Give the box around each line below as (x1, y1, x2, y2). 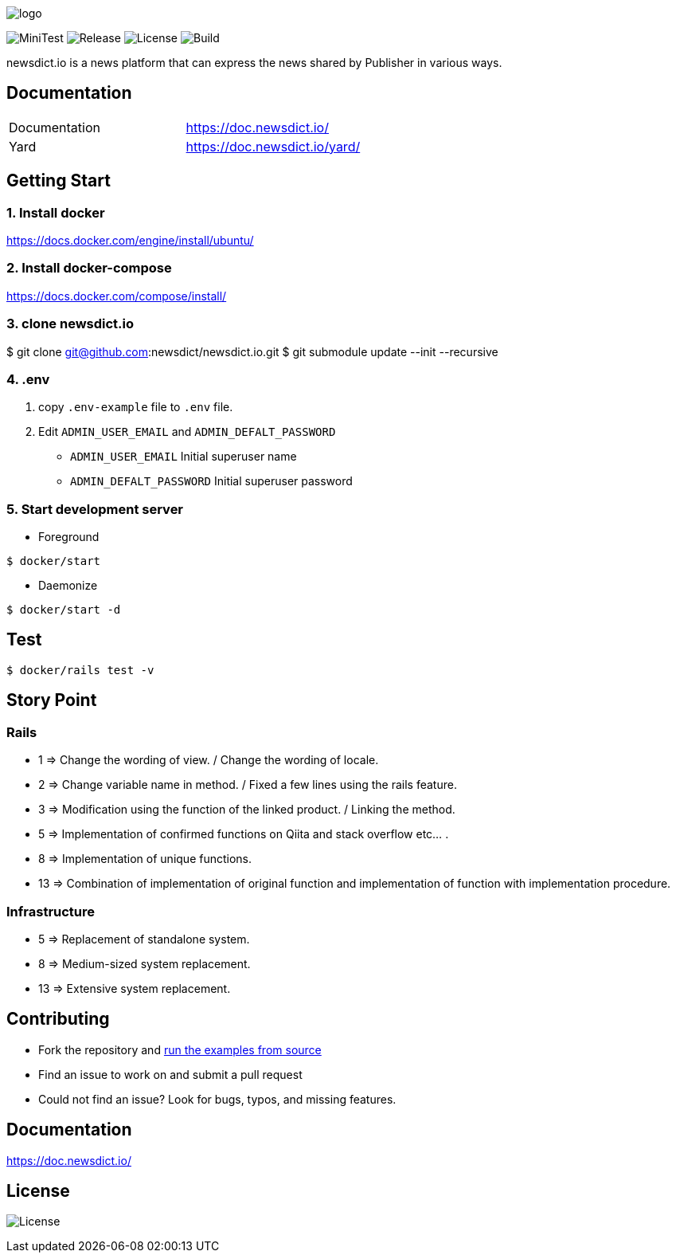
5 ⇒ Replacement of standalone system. (38, 932, 250, 946)
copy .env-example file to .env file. (38, 400, 233, 414)
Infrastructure (6, 903, 96, 920)
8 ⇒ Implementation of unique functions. (38, 852, 252, 866)
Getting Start (6, 171, 111, 191)
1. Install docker (6, 204, 105, 221)
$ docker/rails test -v (6, 663, 154, 677)
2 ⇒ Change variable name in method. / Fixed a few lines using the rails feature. (38, 778, 457, 792)
